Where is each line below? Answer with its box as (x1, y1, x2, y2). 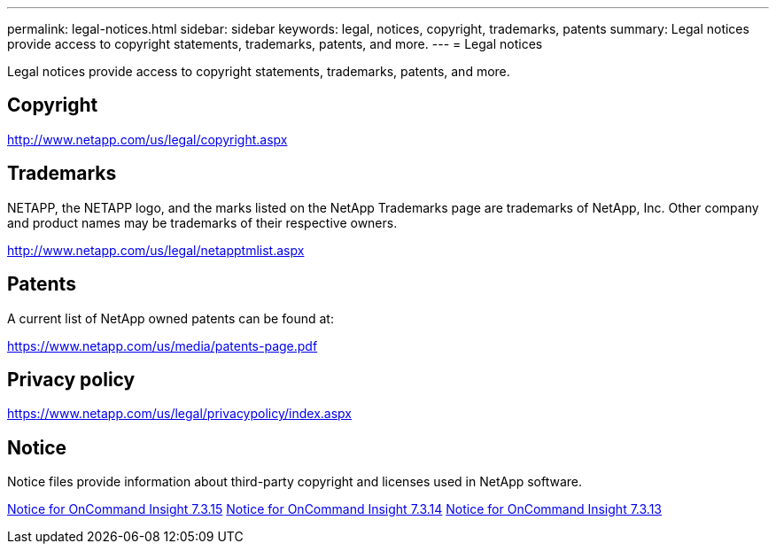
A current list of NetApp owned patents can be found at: (7, 310, 334, 326)
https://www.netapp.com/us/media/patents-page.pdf (7, 338, 318, 353)
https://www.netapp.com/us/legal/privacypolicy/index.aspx (7, 406, 352, 422)
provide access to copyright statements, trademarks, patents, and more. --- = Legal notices (7, 36, 543, 51)
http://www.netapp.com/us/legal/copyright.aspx (7, 131, 288, 147)
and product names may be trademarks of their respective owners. (7, 214, 398, 230)
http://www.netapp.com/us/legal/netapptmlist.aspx (7, 242, 305, 258)
